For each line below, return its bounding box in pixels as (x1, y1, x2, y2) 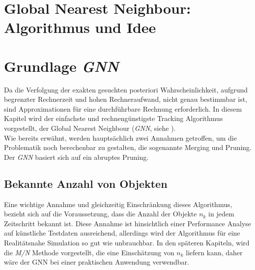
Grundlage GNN (4, 56, 119, 76)
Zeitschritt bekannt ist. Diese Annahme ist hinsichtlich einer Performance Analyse (4, 218, 252, 228)
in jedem (208, 209, 234, 219)
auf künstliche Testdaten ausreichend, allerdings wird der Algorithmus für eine (4, 228, 240, 238)
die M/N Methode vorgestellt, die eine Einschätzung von (4, 247, 174, 257)
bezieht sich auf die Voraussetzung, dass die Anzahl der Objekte (4, 209, 197, 219)
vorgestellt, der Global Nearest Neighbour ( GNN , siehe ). (4, 123, 176, 133)
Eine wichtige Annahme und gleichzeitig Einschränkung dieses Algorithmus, (4, 199, 232, 209)
